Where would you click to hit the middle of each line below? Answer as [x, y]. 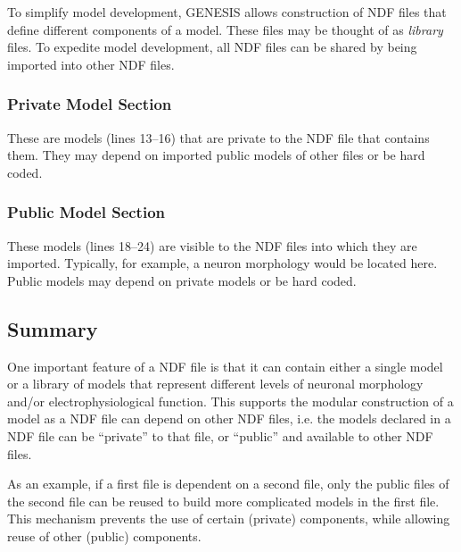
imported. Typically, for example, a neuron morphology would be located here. [222, 263]
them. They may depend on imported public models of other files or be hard [216, 155]
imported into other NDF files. [91, 64]
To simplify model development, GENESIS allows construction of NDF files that [227, 12]
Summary [53, 328]
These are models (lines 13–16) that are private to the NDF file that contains [218, 137]
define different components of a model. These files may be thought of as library [225, 29]
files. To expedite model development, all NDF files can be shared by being [212, 47]
